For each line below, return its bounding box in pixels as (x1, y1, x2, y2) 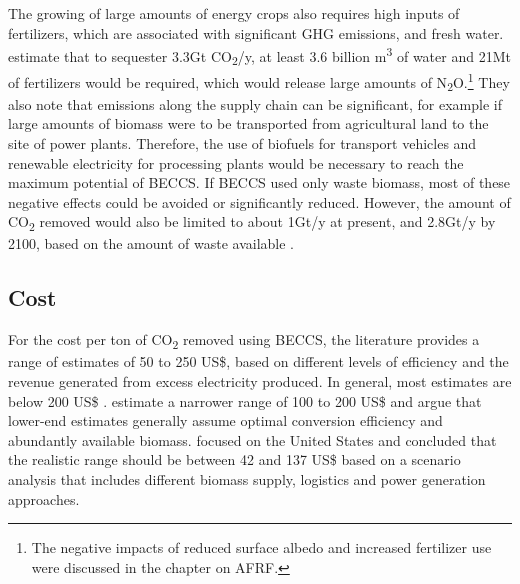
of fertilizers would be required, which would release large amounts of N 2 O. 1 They (8, 68, 510, 95)
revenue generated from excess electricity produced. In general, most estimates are (8, 370, 512, 391)
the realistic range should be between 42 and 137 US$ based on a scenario (8, 449, 461, 470)
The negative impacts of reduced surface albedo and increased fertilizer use (31, 537, 492, 558)
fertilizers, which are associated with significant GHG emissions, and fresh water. (8, 22, 504, 43)
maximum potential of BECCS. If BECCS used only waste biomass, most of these (8, 172, 511, 193)
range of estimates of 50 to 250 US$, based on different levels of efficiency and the (8, 351, 509, 372)
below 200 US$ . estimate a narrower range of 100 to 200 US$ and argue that (8, 390, 482, 411)
